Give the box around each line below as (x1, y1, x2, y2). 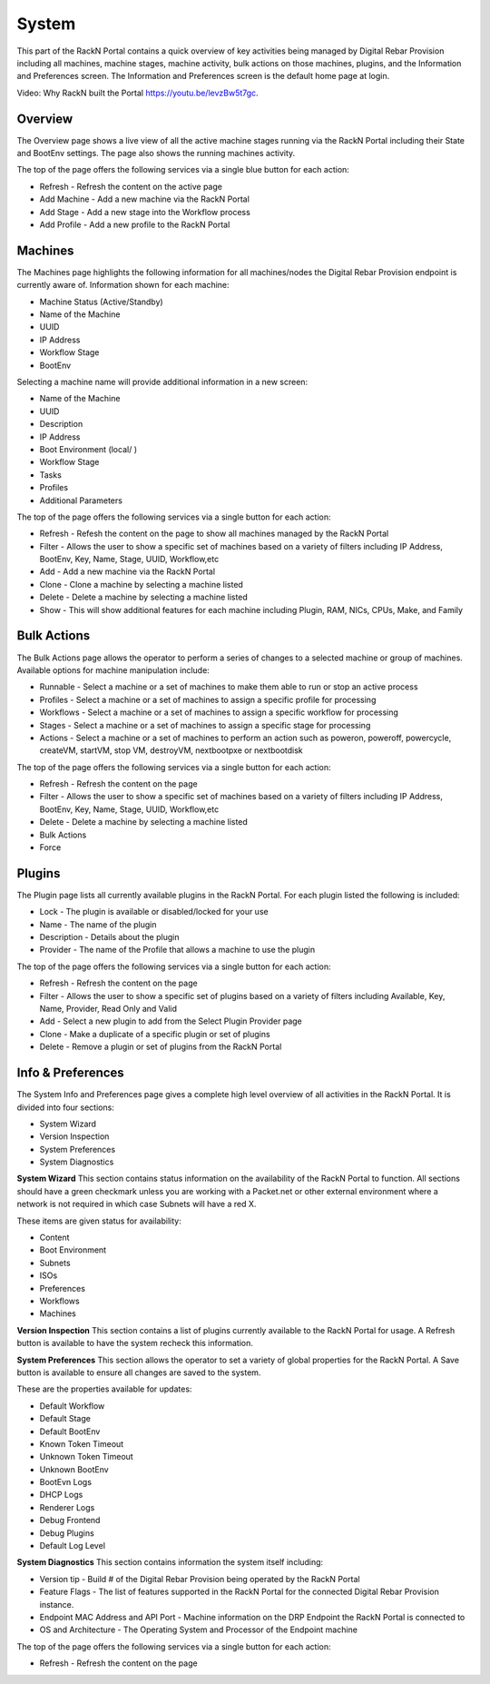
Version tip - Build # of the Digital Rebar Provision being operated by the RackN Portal (39, 1573, 360, 1584)
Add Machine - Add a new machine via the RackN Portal (39, 193, 250, 204)
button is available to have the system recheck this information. (16, 1338, 253, 1349)
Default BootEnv (39, 1426, 101, 1437)
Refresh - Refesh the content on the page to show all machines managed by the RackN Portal (39, 528, 389, 540)
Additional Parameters (39, 495, 122, 506)
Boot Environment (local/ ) (39, 443, 138, 454)
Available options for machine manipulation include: (16, 664, 211, 676)
